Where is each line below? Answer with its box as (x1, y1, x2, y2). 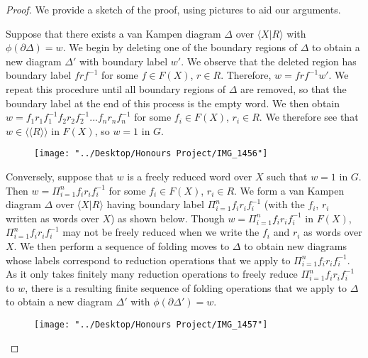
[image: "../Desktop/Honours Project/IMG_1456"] (34, 148, 268, 159)
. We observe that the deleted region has (181, 53, 357, 68)
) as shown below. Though (110, 210, 225, 225)
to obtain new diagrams (244, 238, 347, 253)
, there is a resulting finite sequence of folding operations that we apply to (25, 280, 347, 295)
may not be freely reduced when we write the (62, 224, 260, 239)
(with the (264, 197, 305, 212)
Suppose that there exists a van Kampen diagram (6, 26, 221, 40)
